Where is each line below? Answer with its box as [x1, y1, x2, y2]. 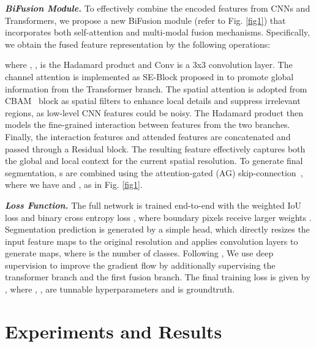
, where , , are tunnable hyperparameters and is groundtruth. [5, 283, 235, 296]
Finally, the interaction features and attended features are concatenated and [5, 130, 291, 143]
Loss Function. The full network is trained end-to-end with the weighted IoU [5, 198, 302, 211]
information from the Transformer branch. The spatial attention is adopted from [5, 82, 307, 95]
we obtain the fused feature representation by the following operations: [5, 37, 271, 50]
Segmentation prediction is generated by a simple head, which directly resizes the [5, 223, 310, 236]
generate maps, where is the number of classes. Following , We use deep [5, 247, 274, 259]
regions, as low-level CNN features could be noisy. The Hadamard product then [5, 106, 303, 119]
